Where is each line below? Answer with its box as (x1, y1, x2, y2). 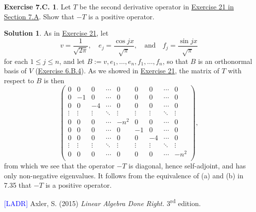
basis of (4, 65, 27, 76)
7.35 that (4, 180, 32, 190)
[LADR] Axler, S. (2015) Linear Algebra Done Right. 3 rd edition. (4, 197, 201, 209)
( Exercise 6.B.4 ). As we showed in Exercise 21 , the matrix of (35, 65, 219, 76)
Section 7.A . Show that (4, 11, 74, 21)
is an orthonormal (198, 55, 253, 66)
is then (44, 75, 64, 85)
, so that (162, 55, 189, 66)
